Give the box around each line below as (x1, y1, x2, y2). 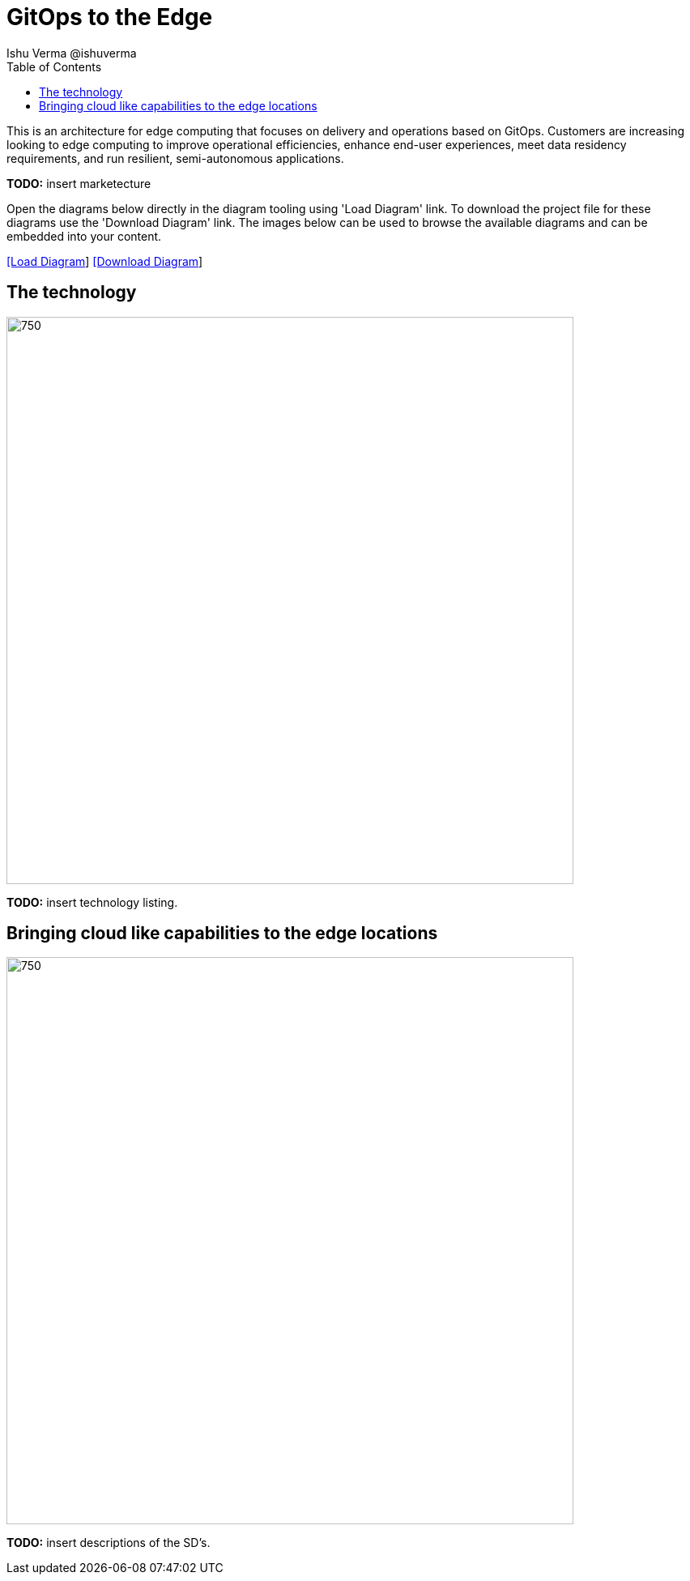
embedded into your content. (6, 229, 162, 243)
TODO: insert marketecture (6, 176, 151, 190)
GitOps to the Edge (6, 3, 213, 31)
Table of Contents (6, 59, 102, 74)
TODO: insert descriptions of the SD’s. (6, 1536, 211, 1550)
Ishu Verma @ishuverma (6, 45, 137, 60)
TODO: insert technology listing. (6, 895, 178, 909)
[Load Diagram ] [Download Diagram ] (6, 254, 203, 268)
